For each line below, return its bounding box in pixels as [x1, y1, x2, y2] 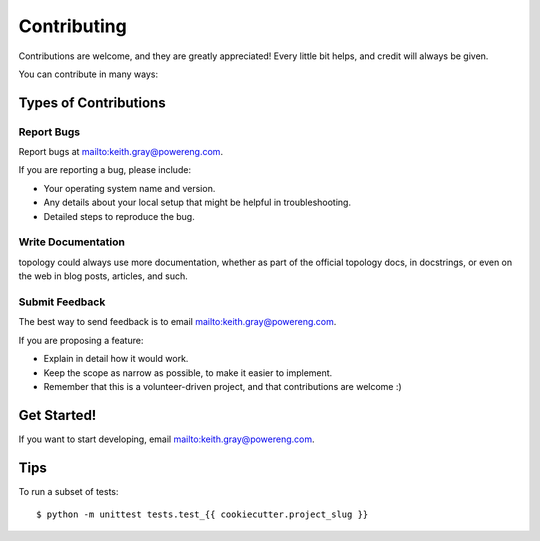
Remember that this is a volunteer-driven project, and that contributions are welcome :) [43, 380, 402, 392]
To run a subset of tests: [18, 485, 119, 497]
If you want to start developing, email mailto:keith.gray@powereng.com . [18, 433, 315, 445]
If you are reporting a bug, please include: [18, 164, 192, 176]
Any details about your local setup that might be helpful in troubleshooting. [43, 196, 352, 209]
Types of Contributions [18, 94, 166, 111]
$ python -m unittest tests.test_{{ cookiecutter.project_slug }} [36, 509, 369, 520]
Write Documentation [18, 235, 125, 249]
